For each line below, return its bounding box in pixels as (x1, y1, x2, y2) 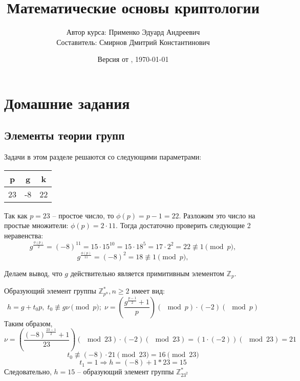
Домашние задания (4, 92, 130, 113)
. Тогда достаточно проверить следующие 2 (116, 220, 251, 231)
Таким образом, (4, 318, 53, 328)
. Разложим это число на (179, 210, 255, 220)
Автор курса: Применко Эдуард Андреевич (66, 27, 200, 37)
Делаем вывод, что (4, 267, 62, 278)
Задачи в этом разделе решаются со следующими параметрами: (4, 151, 202, 162)
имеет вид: (132, 285, 165, 296)
